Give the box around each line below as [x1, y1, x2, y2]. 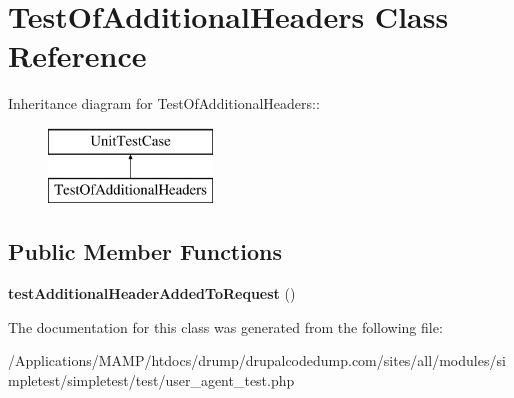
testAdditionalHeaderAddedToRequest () [8, 283, 296, 304]
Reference [8, 35, 147, 76]
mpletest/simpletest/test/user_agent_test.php [8, 370, 295, 391]
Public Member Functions [8, 236, 282, 267]
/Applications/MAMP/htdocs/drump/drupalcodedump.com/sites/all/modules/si [8, 350, 506, 371]
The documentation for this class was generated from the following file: [8, 316, 443, 337]
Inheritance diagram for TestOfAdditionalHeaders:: [8, 93, 320, 114]
